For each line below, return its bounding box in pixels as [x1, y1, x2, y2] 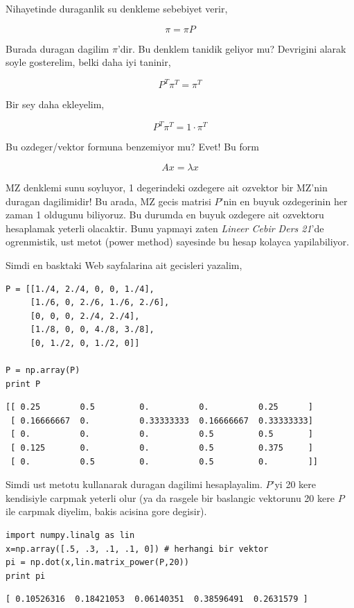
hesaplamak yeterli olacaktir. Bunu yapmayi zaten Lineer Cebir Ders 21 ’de [6, 220, 324, 235]
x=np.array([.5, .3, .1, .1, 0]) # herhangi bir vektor [6, 544, 269, 554]
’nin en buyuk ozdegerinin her [220, 193, 348, 208]
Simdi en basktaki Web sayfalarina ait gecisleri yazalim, [6, 257, 242, 272]
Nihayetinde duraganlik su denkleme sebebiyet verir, [6, 1, 228, 15]
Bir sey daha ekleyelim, [6, 97, 105, 112]
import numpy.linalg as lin [6, 530, 135, 541]
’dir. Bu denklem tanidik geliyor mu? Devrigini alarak [117, 41, 346, 55]
